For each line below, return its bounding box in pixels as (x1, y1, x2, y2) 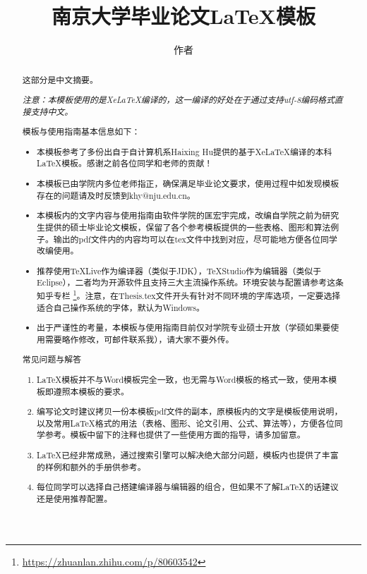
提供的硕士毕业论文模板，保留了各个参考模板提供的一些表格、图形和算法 (44, 221, 331, 233)
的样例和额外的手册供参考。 (37, 460, 146, 472)
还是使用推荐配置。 (37, 492, 113, 504)
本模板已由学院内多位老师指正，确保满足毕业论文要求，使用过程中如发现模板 (37, 178, 339, 190)
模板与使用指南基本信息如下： (22, 126, 140, 138)
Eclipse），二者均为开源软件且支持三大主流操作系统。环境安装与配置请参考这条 (37, 276, 344, 288)
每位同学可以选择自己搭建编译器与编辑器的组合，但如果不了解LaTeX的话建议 (37, 481, 339, 493)
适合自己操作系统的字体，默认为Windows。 (37, 301, 205, 313)
